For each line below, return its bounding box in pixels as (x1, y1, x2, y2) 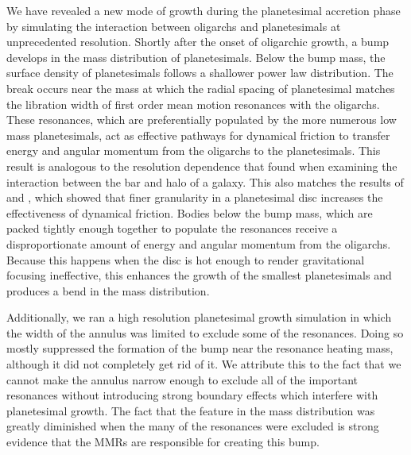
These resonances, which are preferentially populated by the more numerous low (6, 111, 397, 128)
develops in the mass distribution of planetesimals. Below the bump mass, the (6, 48, 386, 65)
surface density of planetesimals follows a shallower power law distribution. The (6, 64, 394, 81)
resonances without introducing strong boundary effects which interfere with (6, 387, 378, 403)
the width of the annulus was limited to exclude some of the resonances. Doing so (6, 324, 404, 341)
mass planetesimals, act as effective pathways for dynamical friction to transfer (6, 126, 390, 143)
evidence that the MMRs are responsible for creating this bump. (6, 434, 320, 450)
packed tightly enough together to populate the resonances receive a (6, 220, 338, 237)
